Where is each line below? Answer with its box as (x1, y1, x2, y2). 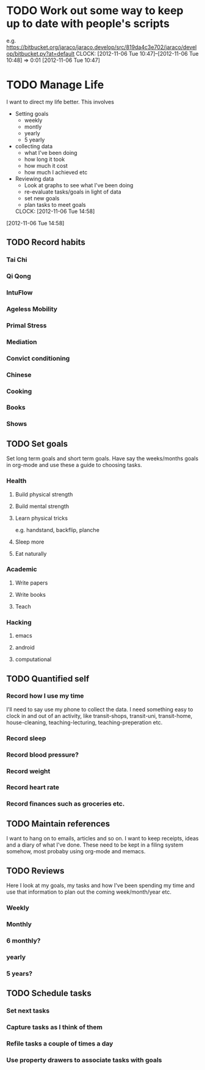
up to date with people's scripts (6, 17, 170, 31)
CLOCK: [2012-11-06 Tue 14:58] (15, 208, 95, 215)
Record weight (6, 766, 51, 775)
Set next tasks (6, 1006, 50, 1015)
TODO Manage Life (6, 78, 104, 92)
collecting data (15, 142, 53, 150)
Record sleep (6, 734, 46, 743)
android (15, 644, 35, 651)
